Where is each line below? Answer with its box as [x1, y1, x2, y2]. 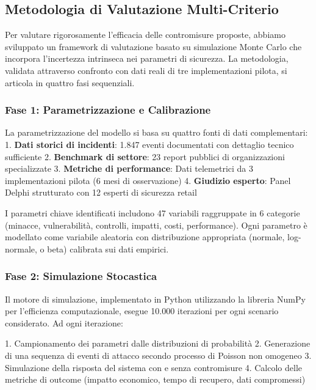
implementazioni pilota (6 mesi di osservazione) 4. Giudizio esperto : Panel [5, 174, 291, 186]
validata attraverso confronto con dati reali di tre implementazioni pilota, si [5, 64, 287, 76]
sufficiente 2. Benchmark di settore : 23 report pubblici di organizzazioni [5, 150, 285, 163]
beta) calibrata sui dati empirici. [47, 242, 169, 255]
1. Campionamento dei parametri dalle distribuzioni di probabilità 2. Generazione [5, 337, 311, 350]
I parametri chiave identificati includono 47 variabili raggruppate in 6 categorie [5, 206, 300, 219]
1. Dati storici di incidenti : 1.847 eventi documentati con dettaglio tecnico [5, 138, 294, 150]
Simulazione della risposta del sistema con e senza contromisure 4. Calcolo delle [5, 361, 303, 373]
